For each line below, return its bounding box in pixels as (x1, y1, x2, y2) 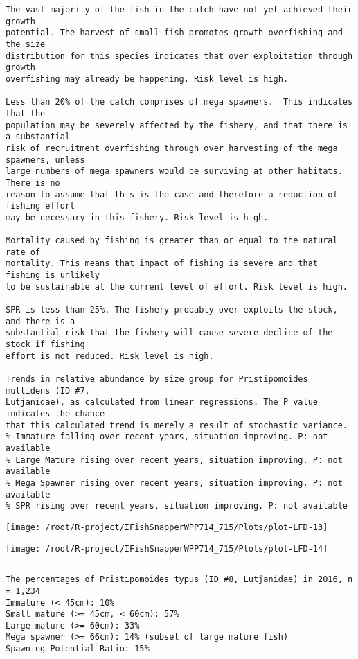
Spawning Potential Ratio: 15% (6, 644, 150, 654)
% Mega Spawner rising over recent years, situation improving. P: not (6, 477, 343, 488)
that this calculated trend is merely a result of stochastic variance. (6, 420, 348, 430)
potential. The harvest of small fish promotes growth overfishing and (6, 28, 343, 38)
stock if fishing (6, 340, 85, 350)
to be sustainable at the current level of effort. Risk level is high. (6, 281, 348, 292)
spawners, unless (6, 155, 85, 165)
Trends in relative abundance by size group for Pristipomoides (6, 374, 308, 384)
